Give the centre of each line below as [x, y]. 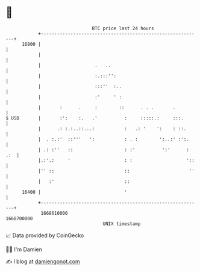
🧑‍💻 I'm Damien [24, 249]
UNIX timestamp [122, 224]
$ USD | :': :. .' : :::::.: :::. [95, 118]
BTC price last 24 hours [123, 28]
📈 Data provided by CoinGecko [45, 235]
